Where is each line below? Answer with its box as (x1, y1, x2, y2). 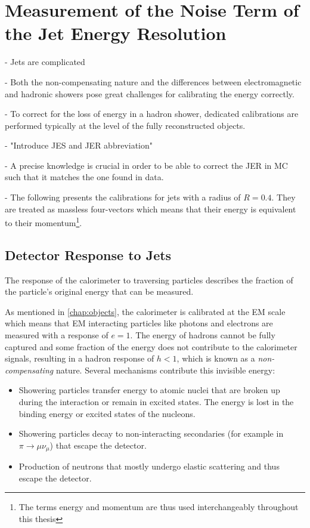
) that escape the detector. (49, 439, 147, 451)
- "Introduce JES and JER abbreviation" (5, 139, 153, 152)
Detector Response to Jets (5, 245, 172, 264)
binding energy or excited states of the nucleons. (18, 407, 196, 419)
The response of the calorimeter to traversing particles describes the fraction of (5, 273, 293, 286)
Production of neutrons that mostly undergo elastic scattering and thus (18, 460, 280, 473)
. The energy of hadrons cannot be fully (130, 329, 275, 341)
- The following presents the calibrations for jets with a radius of (5, 191, 241, 203)
